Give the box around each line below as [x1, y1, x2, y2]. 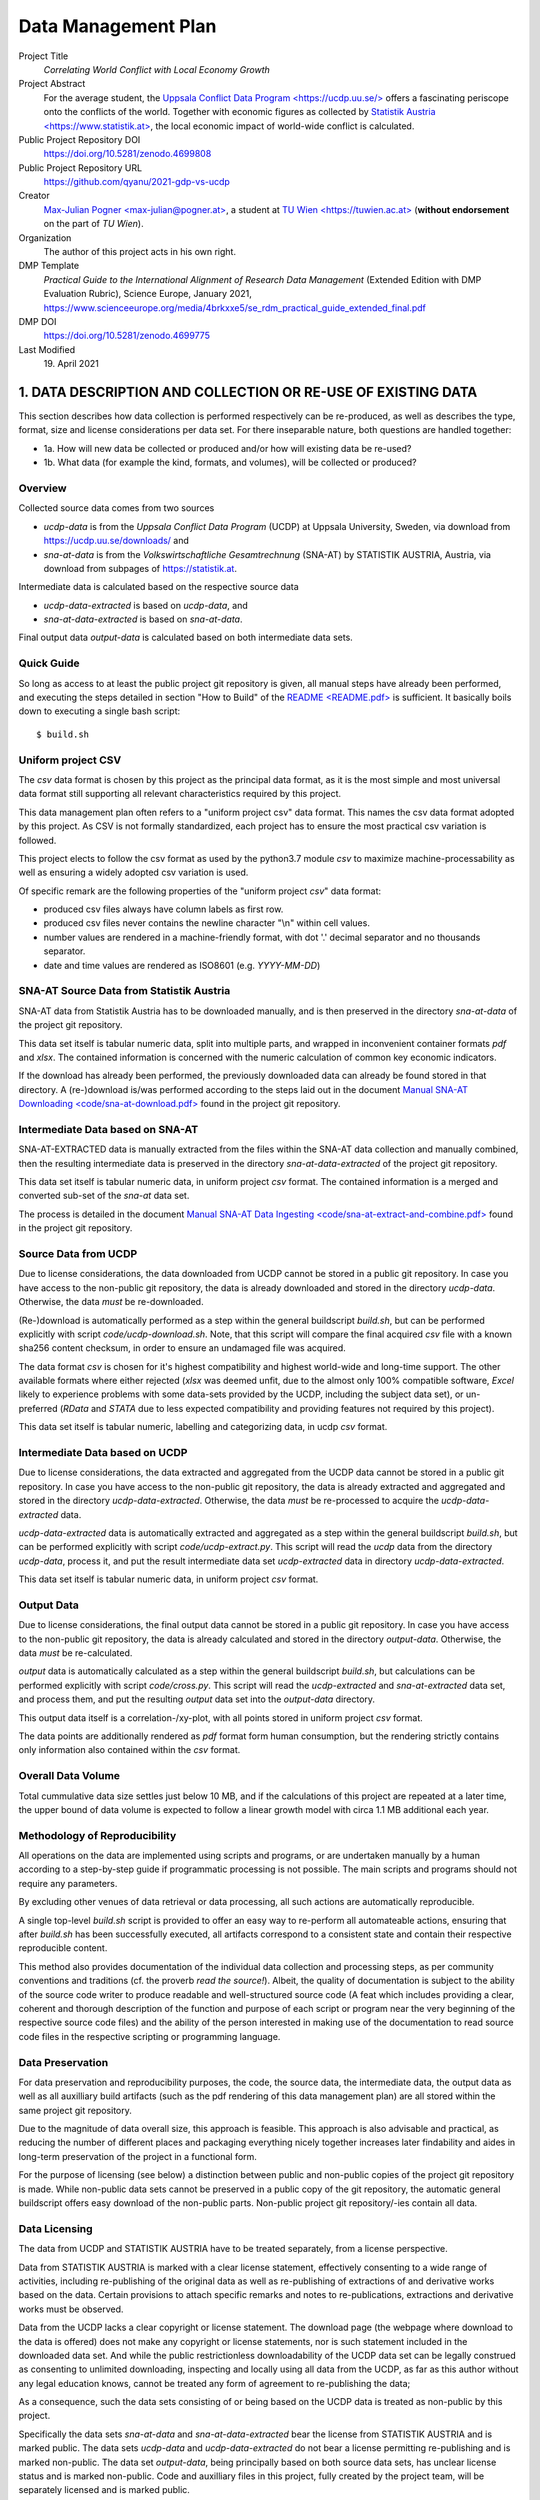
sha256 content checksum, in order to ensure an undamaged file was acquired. [18, 1342, 347, 1354]
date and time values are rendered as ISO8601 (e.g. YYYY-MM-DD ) [43, 959, 321, 971]
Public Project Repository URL [18, 161, 143, 174]
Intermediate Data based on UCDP [18, 1446, 188, 1460]
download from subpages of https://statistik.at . [43, 562, 237, 574]
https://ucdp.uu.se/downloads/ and [43, 535, 190, 547]
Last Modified [18, 343, 75, 355]
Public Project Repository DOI [18, 133, 141, 145]
